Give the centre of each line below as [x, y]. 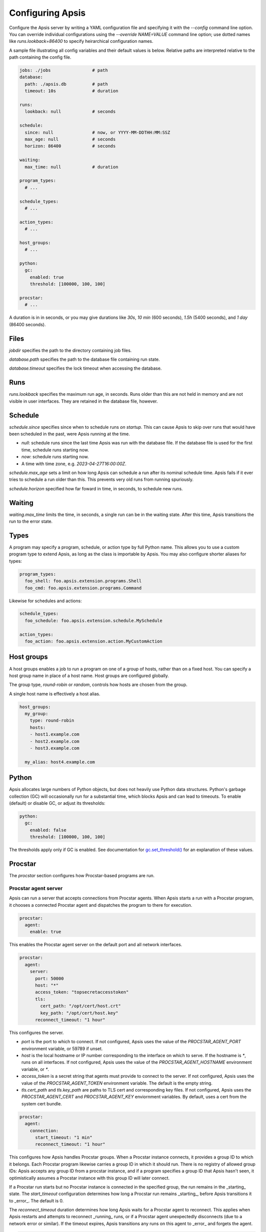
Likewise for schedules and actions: [46, 601]
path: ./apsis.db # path [66, 84]
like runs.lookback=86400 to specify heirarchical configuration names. [81, 41]
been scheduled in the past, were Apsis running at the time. [69, 434]
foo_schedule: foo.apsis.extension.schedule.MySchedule [94, 620]
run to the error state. [31, 521]
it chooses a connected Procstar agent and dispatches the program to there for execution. [100, 905]
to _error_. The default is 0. [36, 1200]
